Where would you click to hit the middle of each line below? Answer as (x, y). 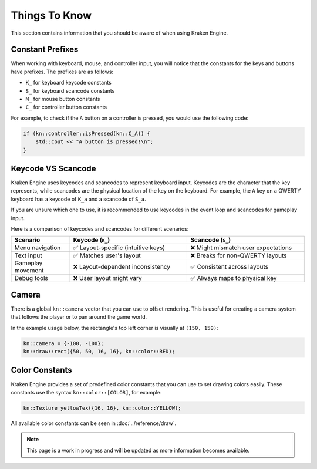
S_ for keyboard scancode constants (70, 90)
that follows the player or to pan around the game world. (79, 317)
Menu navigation (38, 248)
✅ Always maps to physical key (234, 278)
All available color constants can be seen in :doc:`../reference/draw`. (93, 423)
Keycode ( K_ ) (92, 240)
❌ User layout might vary (107, 278)
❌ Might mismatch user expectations (241, 248)
